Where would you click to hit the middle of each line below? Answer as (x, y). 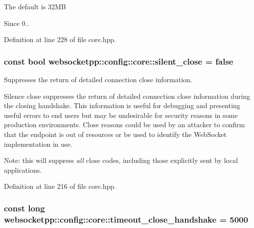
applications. (23, 170)
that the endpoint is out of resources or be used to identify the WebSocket (115, 134)
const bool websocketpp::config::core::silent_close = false (119, 61)
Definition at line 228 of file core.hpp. (60, 39)
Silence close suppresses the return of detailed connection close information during (127, 96)
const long (24, 208)
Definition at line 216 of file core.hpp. (60, 186)
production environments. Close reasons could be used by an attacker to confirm (125, 125)
